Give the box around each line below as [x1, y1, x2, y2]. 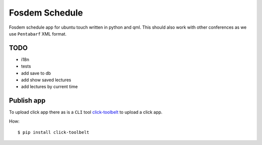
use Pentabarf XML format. [9, 31, 67, 36]
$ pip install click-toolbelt [17, 129, 90, 135]
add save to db [21, 70, 51, 76]
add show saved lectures [21, 77, 71, 83]
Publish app [9, 96, 46, 105]
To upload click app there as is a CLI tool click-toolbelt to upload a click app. [9, 109, 163, 115]
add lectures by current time [21, 84, 78, 90]
